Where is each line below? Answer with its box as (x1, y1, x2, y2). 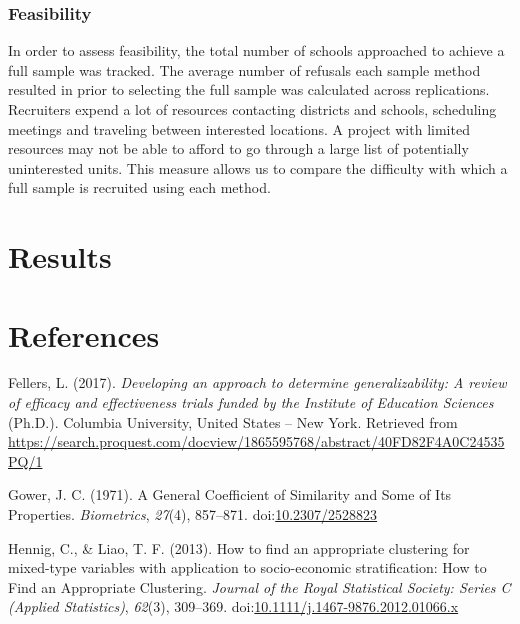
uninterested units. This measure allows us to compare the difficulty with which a (8, 157, 508, 178)
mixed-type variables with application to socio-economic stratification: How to (8, 557, 487, 578)
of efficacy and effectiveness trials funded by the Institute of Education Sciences (8, 392, 494, 413)
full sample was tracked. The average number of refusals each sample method (8, 59, 481, 80)
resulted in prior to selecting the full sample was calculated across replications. (8, 79, 490, 100)
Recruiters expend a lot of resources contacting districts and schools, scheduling (8, 99, 497, 119)
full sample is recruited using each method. (8, 177, 271, 198)
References (8, 314, 160, 355)
